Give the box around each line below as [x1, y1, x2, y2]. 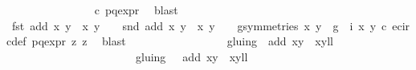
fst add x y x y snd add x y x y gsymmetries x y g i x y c [11, 17, 387, 33]
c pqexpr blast [94, 2, 178, 17]
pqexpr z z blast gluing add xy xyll [31, 33, 333, 49]
